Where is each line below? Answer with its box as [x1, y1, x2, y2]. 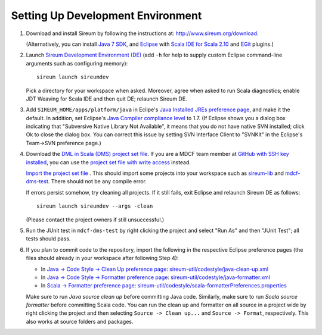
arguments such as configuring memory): [26, 60, 128, 67]
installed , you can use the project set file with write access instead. [26, 158, 191, 166]
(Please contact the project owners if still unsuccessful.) [26, 216, 165, 223]
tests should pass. [26, 235, 71, 242]
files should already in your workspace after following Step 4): [26, 255, 179, 262]
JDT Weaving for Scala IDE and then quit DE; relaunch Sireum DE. [26, 95, 187, 102]
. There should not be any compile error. [48, 178, 147, 185]
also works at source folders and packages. [26, 318, 134, 325]
